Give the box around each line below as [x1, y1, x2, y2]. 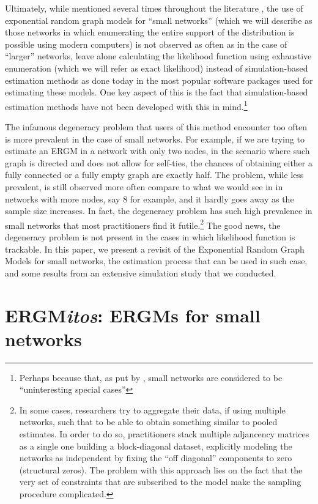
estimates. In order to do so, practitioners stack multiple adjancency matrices [19, 428, 309, 440]
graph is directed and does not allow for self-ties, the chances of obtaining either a [5, 156, 312, 169]
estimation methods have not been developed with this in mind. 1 [5, 98, 248, 113]
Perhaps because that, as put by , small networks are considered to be [19, 371, 283, 384]
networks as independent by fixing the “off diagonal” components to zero [19, 451, 292, 464]
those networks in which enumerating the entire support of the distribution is [5, 26, 295, 39]
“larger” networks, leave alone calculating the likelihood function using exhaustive [5, 50, 312, 62]
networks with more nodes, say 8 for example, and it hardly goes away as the [5, 192, 294, 205]
